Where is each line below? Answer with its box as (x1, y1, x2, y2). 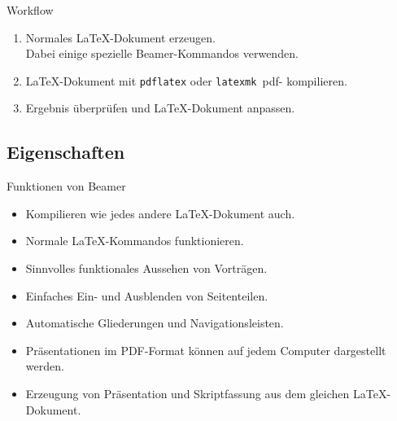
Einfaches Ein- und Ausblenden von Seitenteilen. (25, 287, 268, 304)
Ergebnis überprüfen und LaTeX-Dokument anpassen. (25, 99, 295, 116)
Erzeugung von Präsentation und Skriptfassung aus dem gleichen (25, 384, 350, 401)
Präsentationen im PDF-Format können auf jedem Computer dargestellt (25, 341, 386, 358)
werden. (25, 357, 64, 375)
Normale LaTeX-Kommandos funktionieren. (25, 232, 244, 249)
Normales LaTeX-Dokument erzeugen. (25, 29, 216, 46)
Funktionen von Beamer (7, 178, 126, 195)
